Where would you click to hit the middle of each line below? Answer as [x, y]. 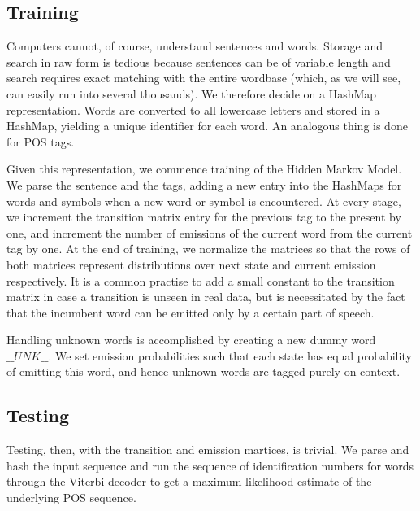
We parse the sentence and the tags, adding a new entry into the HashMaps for [204, 184]
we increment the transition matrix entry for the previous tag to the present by [204, 217]
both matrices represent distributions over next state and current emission [191, 264]
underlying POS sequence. [71, 498]
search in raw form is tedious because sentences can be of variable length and [199, 61]
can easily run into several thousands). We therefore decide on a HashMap [192, 93]
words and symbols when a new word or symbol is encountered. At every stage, [204, 201]
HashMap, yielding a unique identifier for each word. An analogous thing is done [207, 126]
